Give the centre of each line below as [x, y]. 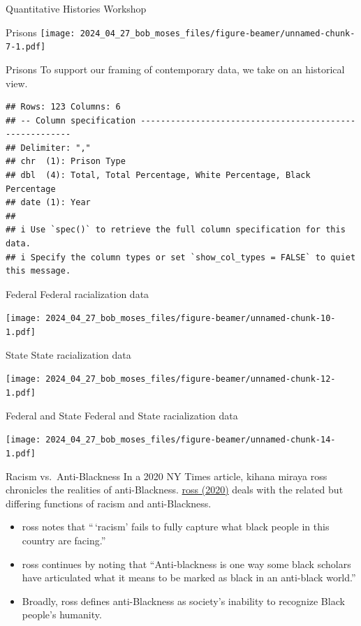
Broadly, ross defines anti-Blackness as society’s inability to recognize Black [183, 601]
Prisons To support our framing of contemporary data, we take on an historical [175, 69]
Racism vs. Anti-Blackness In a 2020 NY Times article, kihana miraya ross [167, 476]
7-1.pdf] [26, 47]
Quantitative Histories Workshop [76, 8]
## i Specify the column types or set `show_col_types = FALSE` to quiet [181, 257]
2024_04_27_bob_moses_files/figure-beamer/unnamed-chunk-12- [191, 379]
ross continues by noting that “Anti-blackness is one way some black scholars [186, 564]
